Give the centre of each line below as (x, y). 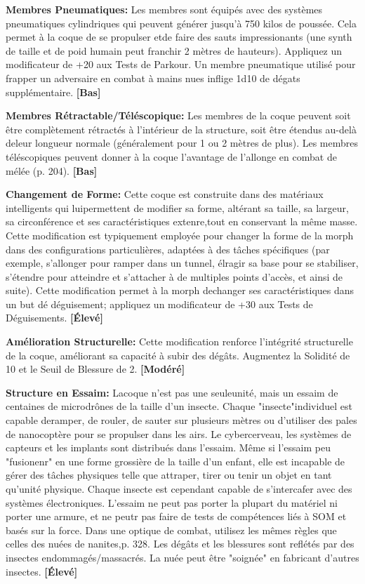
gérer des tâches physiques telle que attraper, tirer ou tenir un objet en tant (169, 475)
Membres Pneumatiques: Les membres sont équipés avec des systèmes (164, 9)
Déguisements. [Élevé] (54, 318)
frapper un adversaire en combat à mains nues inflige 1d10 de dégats (153, 78)
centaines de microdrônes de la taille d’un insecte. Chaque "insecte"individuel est (179, 406)
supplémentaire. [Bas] (53, 92)
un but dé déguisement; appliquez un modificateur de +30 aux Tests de (159, 304)
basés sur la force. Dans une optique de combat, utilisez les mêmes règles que (171, 530)
